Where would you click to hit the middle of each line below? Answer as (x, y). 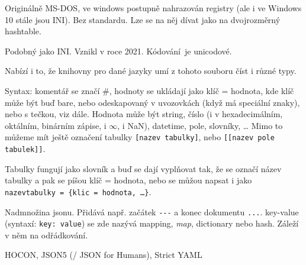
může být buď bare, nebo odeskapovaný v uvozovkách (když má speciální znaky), (152, 102)
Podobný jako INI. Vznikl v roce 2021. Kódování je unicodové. (118, 51)
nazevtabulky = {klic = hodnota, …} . (78, 191)
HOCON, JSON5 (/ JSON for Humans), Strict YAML (104, 255)
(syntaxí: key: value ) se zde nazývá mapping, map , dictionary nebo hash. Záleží (152, 223)
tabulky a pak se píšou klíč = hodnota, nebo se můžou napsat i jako (128, 180)
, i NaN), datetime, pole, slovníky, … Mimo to (200, 125)
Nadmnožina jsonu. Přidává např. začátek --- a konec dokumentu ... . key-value (152, 211)
